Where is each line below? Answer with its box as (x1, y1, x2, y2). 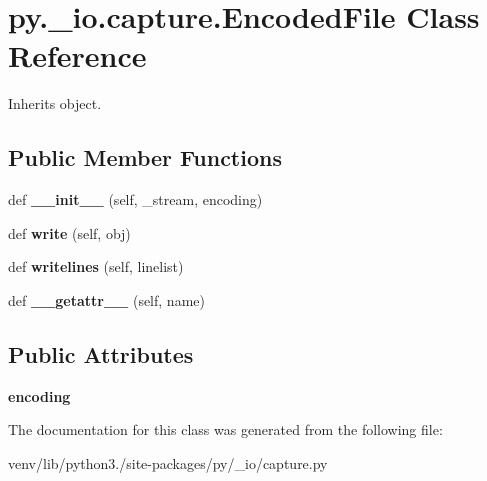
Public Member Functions (8, 142, 282, 173)
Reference (8, 35, 147, 76)
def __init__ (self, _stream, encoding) (8, 189, 263, 210)
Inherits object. (8, 93, 102, 114)
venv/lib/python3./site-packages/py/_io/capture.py (8, 452, 328, 473)
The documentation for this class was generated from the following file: (8, 419, 443, 440)
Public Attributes (8, 338, 194, 369)
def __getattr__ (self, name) (8, 289, 205, 310)
